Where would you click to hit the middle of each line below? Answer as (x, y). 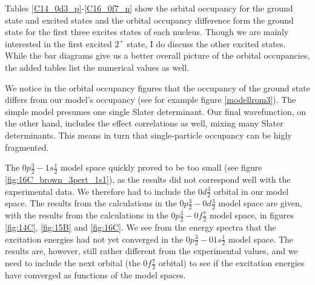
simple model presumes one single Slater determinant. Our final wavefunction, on (156, 111)
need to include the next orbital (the (73, 263)
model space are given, (260, 203)
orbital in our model (251, 191)
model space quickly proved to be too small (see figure (161, 167)
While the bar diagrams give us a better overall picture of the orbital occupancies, (157, 55)
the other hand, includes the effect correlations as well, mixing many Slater (144, 123)
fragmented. (27, 147)
